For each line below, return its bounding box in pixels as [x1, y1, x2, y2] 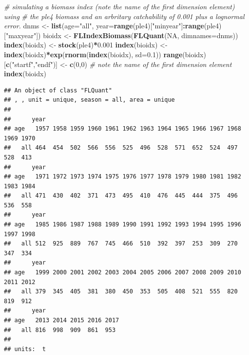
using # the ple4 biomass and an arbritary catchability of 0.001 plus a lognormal [4, 11, 245, 21]
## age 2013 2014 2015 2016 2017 [4, 317, 119, 324]
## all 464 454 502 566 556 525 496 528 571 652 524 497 [4, 144, 238, 152]
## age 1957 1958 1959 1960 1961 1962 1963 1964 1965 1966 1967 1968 [4, 125, 241, 133]
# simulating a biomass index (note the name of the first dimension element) [4, 1, 235, 11]
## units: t [4, 345, 46, 353]
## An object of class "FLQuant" [4, 87, 112, 94]
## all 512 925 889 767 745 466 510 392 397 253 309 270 [4, 240, 238, 247]
